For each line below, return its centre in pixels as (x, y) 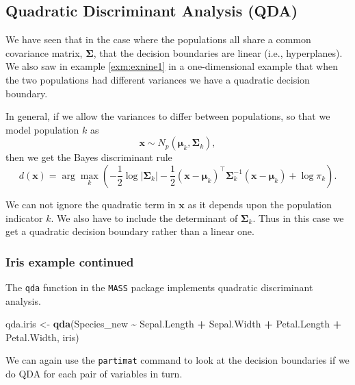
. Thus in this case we (298, 218)
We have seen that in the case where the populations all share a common (158, 39)
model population (42, 129)
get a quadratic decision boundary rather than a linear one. (130, 231)
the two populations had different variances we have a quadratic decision (158, 79)
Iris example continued (70, 261)
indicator (24, 218)
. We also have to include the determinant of (144, 218)
